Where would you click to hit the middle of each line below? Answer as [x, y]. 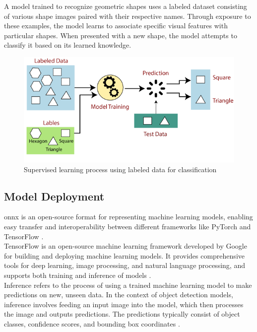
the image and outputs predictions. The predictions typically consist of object [122, 314]
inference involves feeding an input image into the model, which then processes [124, 304]
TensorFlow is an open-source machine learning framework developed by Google [126, 246]
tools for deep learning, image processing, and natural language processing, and [125, 265]
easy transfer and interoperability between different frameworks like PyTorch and [128, 226]
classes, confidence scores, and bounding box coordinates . [92, 323]
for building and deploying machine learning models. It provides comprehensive [124, 255]
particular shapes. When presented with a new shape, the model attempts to [121, 35]
